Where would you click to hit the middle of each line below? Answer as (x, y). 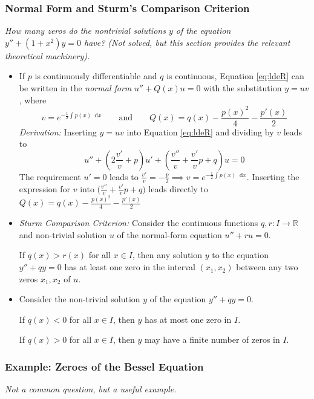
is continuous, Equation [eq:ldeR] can (235, 76)
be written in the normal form (75, 88)
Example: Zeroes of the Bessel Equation (104, 366)
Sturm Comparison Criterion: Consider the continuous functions (139, 223)
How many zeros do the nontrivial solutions (85, 31)
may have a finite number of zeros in (212, 339)
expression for (45, 188)
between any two (267, 267)
